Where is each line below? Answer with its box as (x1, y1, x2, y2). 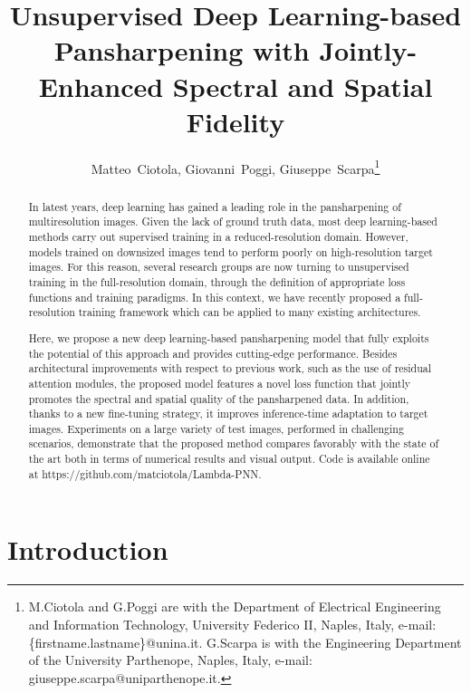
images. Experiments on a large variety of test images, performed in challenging (28, 420, 404, 436)
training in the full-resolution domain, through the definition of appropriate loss (28, 274, 406, 290)
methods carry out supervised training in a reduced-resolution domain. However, (28, 229, 409, 245)
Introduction (7, 531, 168, 568)
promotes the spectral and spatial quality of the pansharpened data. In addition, (28, 390, 409, 406)
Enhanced (38, 67, 164, 104)
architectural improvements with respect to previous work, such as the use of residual (28, 361, 432, 376)
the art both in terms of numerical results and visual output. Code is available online (28, 451, 430, 467)
